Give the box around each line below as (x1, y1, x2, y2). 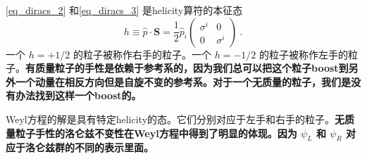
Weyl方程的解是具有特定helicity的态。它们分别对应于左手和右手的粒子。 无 (6, 111, 345, 126)
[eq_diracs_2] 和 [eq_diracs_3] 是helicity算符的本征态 (6, 3, 243, 17)
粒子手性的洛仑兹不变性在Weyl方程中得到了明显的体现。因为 (15, 125, 297, 140)
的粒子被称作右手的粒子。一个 (73, 46, 211, 61)
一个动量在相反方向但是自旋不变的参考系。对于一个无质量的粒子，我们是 (15, 74, 351, 89)
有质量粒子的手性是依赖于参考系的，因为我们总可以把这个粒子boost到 (25, 61, 349, 75)
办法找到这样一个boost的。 (15, 88, 142, 103)
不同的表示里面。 (74, 140, 154, 155)
